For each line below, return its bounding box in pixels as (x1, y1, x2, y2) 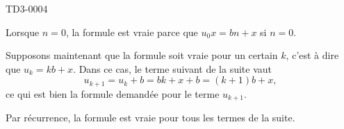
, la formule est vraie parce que (65, 24, 198, 39)
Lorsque (6, 24, 40, 39)
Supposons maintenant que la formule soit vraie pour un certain (6, 48, 278, 62)
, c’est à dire (286, 48, 339, 62)
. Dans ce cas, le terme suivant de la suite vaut (73, 61, 272, 76)
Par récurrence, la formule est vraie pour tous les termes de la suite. (6, 110, 295, 125)
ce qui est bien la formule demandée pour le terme (6, 86, 220, 101)
